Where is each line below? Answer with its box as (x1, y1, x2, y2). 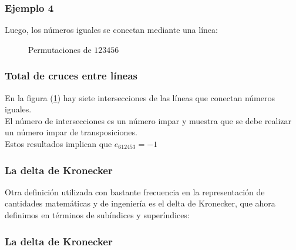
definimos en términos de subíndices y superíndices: (5, 209, 190, 221)
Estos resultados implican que (5, 138, 112, 149)
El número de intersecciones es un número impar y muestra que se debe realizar (5, 114, 292, 126)
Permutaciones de (28, 43, 92, 55)
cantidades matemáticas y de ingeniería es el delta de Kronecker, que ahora (5, 197, 275, 209)
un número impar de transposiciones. (5, 126, 137, 138)
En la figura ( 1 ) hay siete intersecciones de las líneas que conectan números (5, 91, 275, 104)
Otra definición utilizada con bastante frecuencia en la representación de (5, 185, 265, 198)
